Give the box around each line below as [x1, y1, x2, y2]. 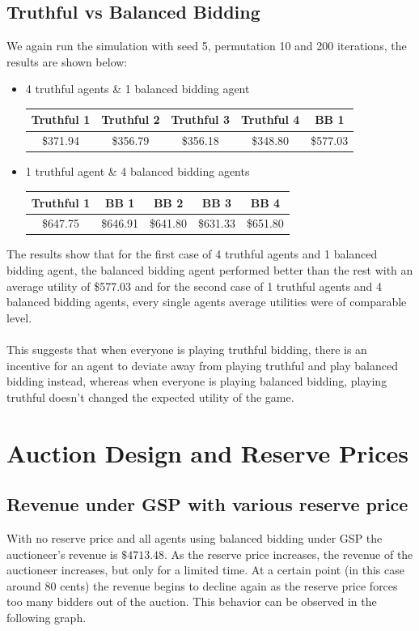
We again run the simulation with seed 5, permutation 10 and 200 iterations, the [6, 37, 407, 54]
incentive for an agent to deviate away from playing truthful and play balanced [6, 356, 398, 373]
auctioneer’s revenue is [6, 545, 118, 562]
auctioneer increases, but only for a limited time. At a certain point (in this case [6, 561, 405, 578]
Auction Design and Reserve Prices [6, 436, 409, 469]
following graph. [6, 608, 87, 625]
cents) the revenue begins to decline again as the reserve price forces [60, 577, 398, 594]
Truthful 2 [101, 111, 160, 128]
